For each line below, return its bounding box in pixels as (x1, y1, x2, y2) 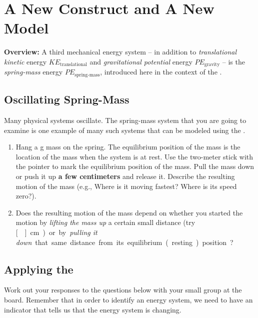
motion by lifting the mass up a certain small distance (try (15, 217, 195, 227)
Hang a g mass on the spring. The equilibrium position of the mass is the (15, 141, 240, 152)
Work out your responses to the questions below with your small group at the (4, 284, 242, 295)
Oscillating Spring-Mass (4, 91, 129, 107)
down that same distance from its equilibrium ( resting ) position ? (15, 236, 233, 247)
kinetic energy (4, 56, 47, 66)
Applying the (4, 261, 73, 276)
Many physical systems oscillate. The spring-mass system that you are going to (4, 115, 246, 125)
